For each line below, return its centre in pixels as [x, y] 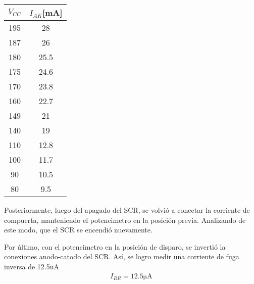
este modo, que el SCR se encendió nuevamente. [78, 230]
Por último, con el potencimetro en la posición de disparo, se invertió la [115, 246]
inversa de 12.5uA [32, 266]
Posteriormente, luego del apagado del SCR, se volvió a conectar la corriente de [127, 210]
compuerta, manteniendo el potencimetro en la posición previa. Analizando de [125, 220]
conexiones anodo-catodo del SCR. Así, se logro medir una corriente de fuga [122, 256]
